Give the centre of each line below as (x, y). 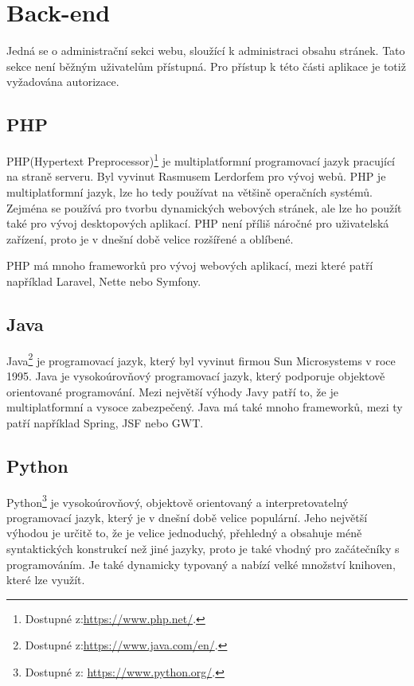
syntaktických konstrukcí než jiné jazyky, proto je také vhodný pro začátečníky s (203, 548)
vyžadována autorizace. (63, 82)
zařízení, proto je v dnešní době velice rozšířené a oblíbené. (150, 238)
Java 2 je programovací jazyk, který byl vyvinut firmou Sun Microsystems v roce (201, 359)
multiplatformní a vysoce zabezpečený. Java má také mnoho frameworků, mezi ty (205, 407)
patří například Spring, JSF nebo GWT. (105, 422)
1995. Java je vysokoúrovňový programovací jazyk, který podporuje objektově (196, 375)
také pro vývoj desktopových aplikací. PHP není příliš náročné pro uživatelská (198, 223)
